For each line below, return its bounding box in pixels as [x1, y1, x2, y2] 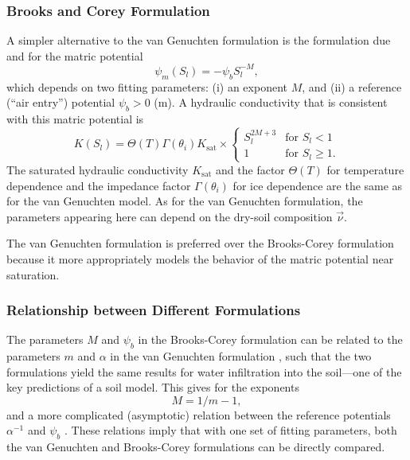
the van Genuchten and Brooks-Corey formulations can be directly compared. [6, 439, 385, 455]
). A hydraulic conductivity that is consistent [167, 94, 388, 111]
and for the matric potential [6, 47, 143, 64]
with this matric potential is [6, 111, 144, 127]
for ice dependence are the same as [232, 177, 403, 193]
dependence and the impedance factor [6, 177, 191, 193]
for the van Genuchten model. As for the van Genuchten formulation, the [6, 193, 363, 209]
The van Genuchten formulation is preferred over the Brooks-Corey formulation [6, 235, 394, 251]
